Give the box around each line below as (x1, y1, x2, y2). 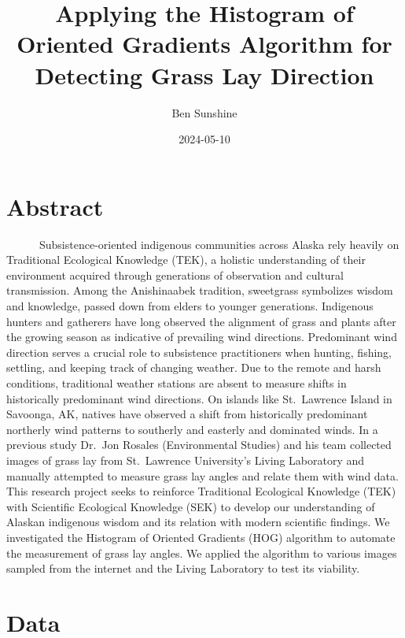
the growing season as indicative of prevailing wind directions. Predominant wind (6, 328, 397, 345)
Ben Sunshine (171, 104, 237, 121)
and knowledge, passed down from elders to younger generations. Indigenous (6, 298, 374, 313)
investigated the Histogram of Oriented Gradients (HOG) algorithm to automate (6, 529, 396, 545)
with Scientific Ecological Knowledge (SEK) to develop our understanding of (6, 498, 375, 514)
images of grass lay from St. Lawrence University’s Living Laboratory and (6, 451, 365, 468)
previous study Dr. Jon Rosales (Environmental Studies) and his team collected (6, 436, 392, 453)
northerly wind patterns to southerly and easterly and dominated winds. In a (6, 421, 378, 437)
